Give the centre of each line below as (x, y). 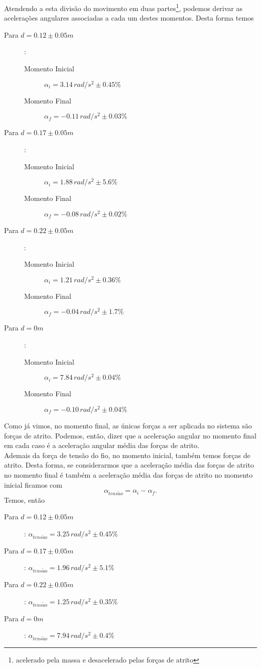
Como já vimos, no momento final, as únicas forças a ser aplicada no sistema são (128, 425)
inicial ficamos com (33, 484)
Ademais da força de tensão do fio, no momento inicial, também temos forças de (127, 455)
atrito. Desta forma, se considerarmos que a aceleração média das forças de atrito (129, 465)
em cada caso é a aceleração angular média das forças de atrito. (102, 445)
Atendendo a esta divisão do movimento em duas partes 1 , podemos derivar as (123, 7)
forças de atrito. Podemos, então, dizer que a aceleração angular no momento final (130, 435)
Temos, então (24, 499)
